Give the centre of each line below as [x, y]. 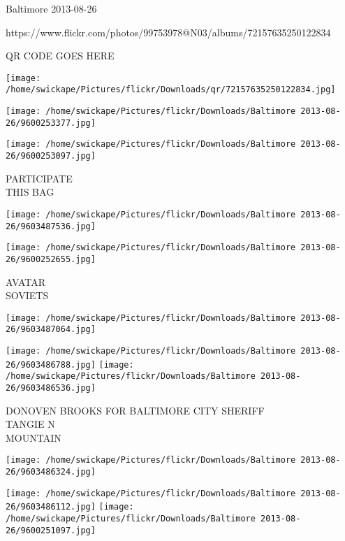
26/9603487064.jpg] [51, 330]
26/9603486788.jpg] [51, 365]
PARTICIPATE [39, 178]
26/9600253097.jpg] [51, 156]
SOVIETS [27, 295]
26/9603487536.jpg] [51, 226]
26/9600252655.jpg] [51, 259]
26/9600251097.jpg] [51, 530]
